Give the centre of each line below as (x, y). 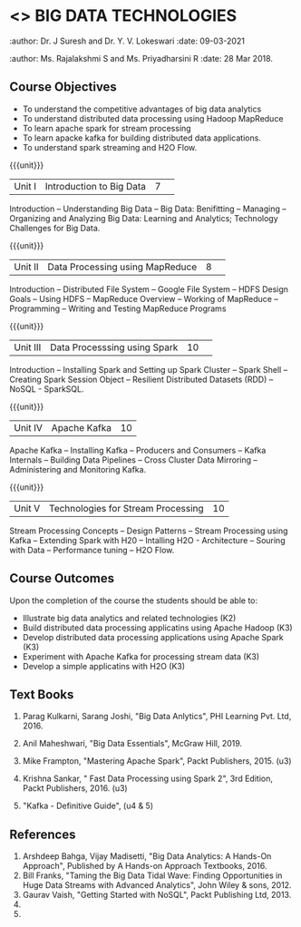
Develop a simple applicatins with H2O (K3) (104, 666)
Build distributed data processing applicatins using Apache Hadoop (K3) (157, 628)
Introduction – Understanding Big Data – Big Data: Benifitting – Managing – (148, 209)
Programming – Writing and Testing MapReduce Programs (118, 308)
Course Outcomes (62, 578)
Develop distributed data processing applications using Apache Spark (153, 637)
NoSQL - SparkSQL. (47, 389)
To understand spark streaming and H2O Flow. (110, 147)
